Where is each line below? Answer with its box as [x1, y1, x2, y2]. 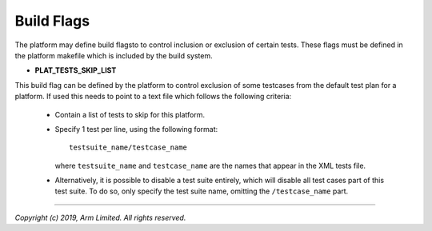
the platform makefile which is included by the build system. [14, 50, 213, 60]
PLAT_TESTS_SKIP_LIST [34, 66, 117, 75]
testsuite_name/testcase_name [69, 143, 188, 152]
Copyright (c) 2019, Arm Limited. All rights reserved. [14, 213, 186, 222]
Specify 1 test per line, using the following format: [54, 124, 218, 133]
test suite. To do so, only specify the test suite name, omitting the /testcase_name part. [54, 186, 349, 196]
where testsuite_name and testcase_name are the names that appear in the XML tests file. [54, 161, 366, 170]
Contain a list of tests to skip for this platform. [54, 110, 206, 119]
